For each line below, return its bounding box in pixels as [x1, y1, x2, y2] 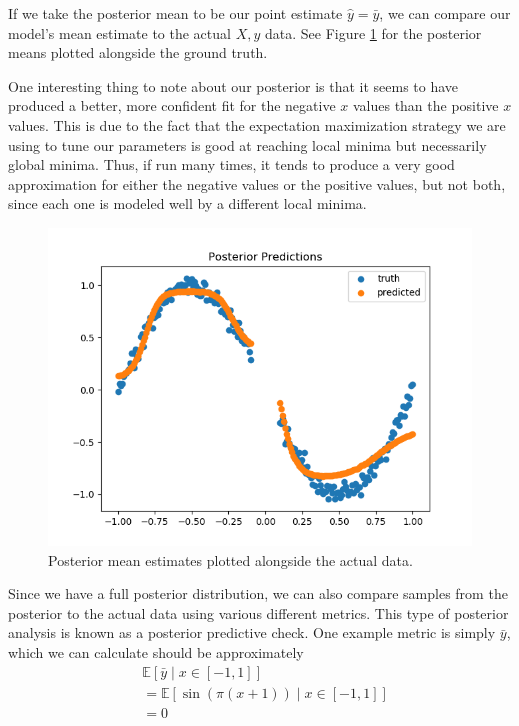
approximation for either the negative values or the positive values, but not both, [8, 173, 506, 194]
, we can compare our [379, 3, 511, 23]
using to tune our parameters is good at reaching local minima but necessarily [8, 134, 487, 155]
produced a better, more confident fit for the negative [8, 95, 336, 116]
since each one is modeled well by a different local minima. [8, 193, 367, 214]
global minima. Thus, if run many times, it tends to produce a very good [8, 154, 455, 175]
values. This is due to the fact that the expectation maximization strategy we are [8, 114, 506, 135]
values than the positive [352, 95, 499, 116]
